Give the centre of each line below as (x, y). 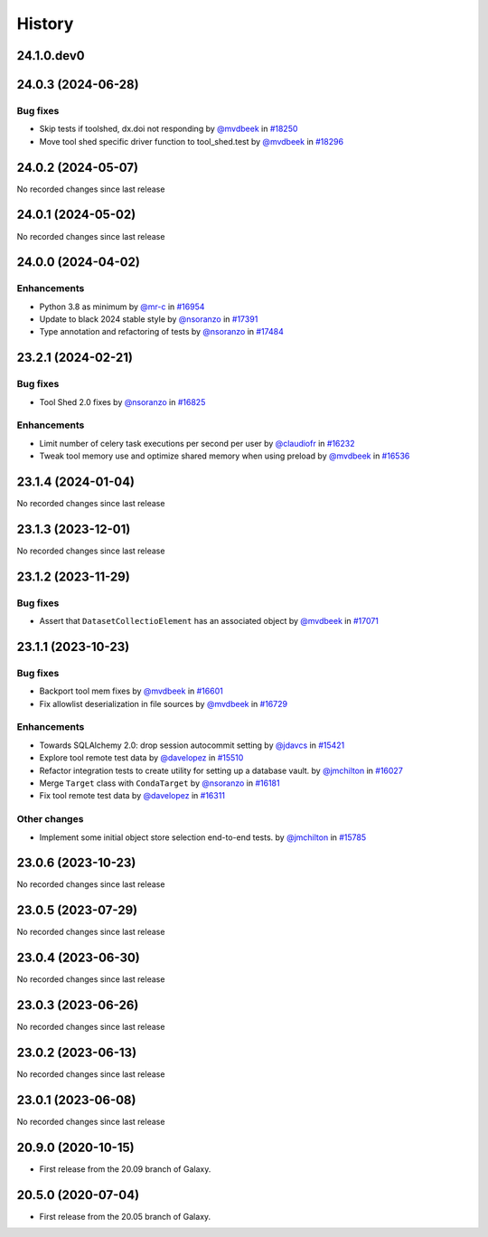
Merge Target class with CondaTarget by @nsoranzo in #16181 (160, 783)
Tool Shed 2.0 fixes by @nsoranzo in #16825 (122, 401)
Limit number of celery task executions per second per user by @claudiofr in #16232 (197, 443)
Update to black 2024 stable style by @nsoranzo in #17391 (149, 319)
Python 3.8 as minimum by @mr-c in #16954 (122, 307)
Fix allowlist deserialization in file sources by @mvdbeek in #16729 (164, 703)
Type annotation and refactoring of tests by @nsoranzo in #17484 (161, 332)
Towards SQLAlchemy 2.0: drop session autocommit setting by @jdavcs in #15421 (192, 745)
